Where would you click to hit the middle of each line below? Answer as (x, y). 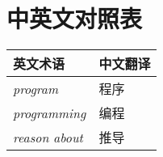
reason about (48, 137)
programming (50, 112)
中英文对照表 (75, 18)
